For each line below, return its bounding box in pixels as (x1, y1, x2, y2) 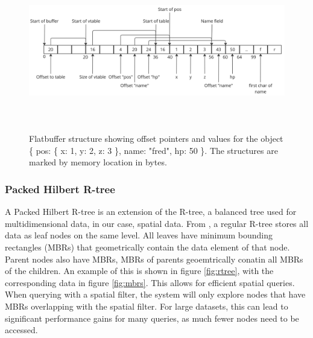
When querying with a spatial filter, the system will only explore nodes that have (5, 288, 306, 301)
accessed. (5, 324, 38, 336)
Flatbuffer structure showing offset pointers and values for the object (29, 132, 283, 145)
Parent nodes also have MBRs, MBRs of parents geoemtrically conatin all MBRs (5, 252, 303, 265)
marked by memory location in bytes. (29, 156, 167, 168)
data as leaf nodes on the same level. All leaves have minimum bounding (5, 229, 273, 241)
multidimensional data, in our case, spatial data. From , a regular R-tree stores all (5, 217, 309, 229)
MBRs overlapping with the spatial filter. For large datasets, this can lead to (5, 299, 288, 312)
